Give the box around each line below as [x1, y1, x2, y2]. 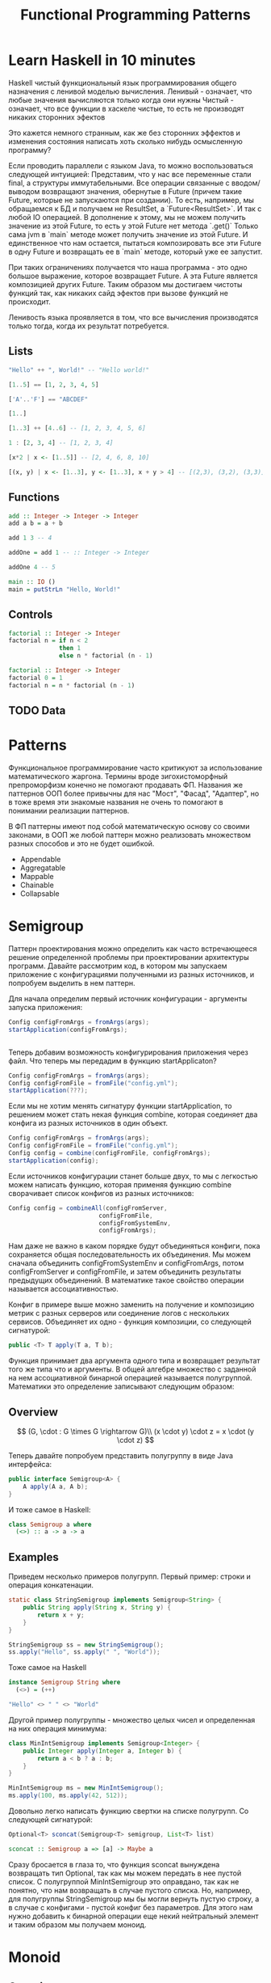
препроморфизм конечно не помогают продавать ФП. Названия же [8, 780, 244, 789]
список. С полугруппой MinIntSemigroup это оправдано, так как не [8, 1876, 240, 1886]
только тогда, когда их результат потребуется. [8, 321, 169, 331]
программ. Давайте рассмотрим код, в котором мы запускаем [8, 961, 227, 970]
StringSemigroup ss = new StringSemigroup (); [8, 1640, 164, 1649]
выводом [8, 186, 40, 196]
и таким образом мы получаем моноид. [8, 1919, 147, 1930]
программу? [8, 145, 52, 154]
